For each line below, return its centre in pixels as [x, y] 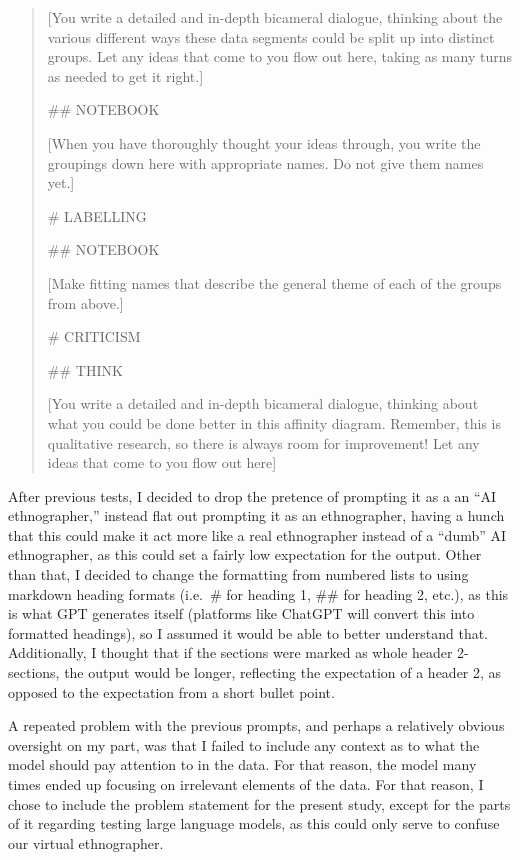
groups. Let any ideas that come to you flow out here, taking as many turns [279, 56]
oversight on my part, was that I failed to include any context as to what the [244, 744]
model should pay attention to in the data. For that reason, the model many [242, 764]
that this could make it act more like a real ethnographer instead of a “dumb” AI [257, 534]
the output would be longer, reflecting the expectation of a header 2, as [283, 672]
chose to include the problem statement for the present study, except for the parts [259, 803]
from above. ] [85, 302]
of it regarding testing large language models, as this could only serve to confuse [254, 823]
